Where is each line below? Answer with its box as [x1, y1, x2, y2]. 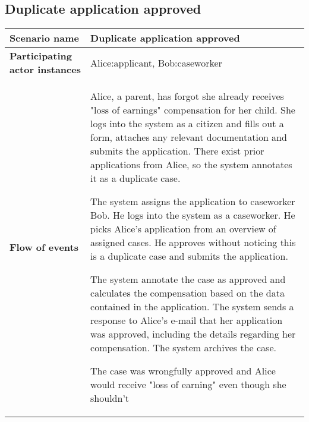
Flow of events [10, 240, 78, 254]
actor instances [10, 62, 81, 77]
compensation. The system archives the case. [90, 341, 276, 355]
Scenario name [10, 31, 79, 45]
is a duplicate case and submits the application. [90, 249, 288, 263]
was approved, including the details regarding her [90, 327, 296, 341]
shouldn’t [90, 391, 130, 405]
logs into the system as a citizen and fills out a [90, 116, 284, 131]
